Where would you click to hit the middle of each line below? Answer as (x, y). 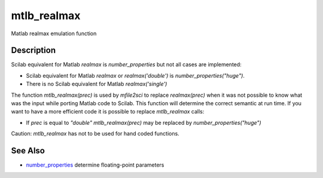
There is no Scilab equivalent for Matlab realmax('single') (97, 84)
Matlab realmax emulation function (54, 33)
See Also (28, 151)
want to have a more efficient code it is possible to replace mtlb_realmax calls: (108, 112)
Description (33, 50)
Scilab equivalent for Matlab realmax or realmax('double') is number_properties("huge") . (135, 75)
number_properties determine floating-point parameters (95, 165)
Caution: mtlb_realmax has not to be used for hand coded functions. (95, 134)
